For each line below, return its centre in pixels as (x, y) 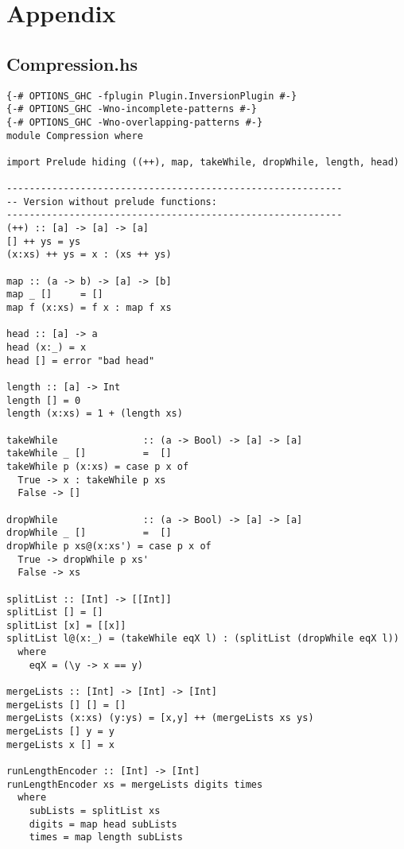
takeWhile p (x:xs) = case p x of (98, 466)
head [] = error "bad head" (81, 361)
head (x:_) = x (47, 348)
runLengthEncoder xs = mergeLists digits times (135, 784)
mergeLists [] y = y (61, 732)
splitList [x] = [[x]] (66, 625)
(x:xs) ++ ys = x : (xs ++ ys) (89, 255)
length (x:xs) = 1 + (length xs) (95, 414)
